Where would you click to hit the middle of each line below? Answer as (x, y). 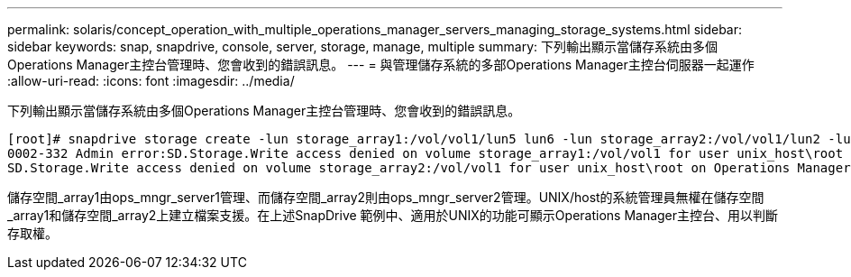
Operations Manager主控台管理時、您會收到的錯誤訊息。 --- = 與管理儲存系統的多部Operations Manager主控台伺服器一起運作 (381, 65)
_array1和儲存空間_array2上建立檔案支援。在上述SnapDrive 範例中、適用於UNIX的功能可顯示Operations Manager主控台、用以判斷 (393, 215)
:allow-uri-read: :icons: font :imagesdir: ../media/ (151, 81)
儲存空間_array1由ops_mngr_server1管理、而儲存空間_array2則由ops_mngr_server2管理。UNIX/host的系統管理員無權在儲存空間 (386, 197)
